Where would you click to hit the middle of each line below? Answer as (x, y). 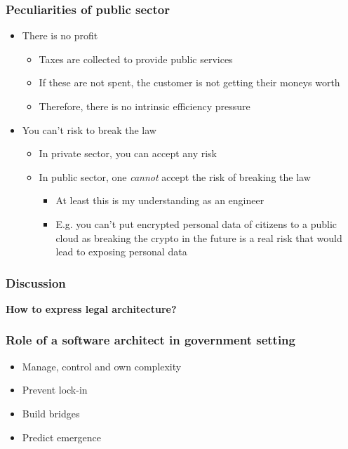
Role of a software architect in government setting (150, 340)
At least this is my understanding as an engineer (160, 200)
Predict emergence (62, 437)
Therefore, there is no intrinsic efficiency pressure (145, 106)
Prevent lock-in (55, 390)
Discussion (36, 282)
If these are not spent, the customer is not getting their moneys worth (189, 82)
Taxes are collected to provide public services (136, 59)
